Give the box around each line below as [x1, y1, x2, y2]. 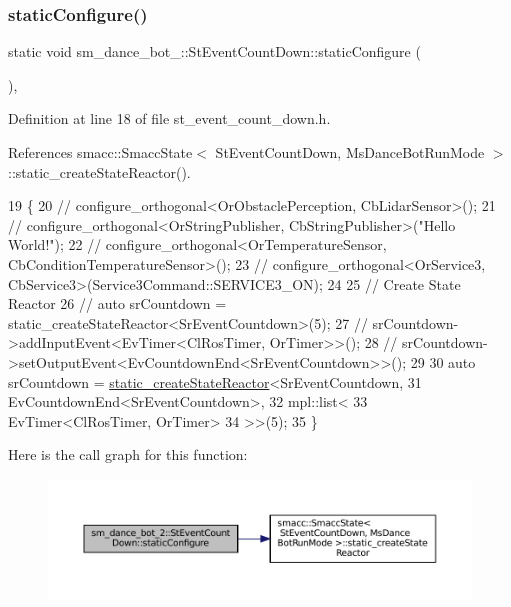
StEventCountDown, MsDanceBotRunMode [215, 142, 485, 162]
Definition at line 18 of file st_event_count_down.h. [8, 108, 331, 129]
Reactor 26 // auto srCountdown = [8, 293, 227, 314]
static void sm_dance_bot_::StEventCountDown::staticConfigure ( [8, 41, 421, 62]
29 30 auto [410, 351, 476, 372]
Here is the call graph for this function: [8, 444, 248, 465]
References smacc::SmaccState [8, 142, 193, 162]
